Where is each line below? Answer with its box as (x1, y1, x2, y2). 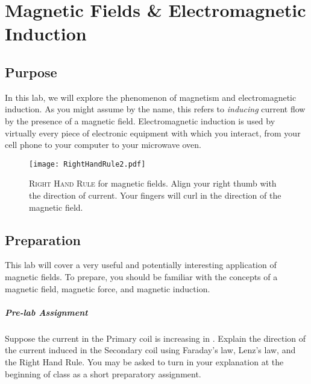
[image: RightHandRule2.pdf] (29, 159, 146, 168)
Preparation (5, 230, 81, 249)
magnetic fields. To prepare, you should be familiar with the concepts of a (5, 270, 278, 283)
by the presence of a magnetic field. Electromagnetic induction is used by (5, 114, 275, 127)
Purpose (5, 62, 57, 81)
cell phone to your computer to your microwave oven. (5, 138, 202, 151)
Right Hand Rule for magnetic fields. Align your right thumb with (29, 177, 277, 190)
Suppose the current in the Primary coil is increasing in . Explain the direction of (5, 331, 306, 344)
